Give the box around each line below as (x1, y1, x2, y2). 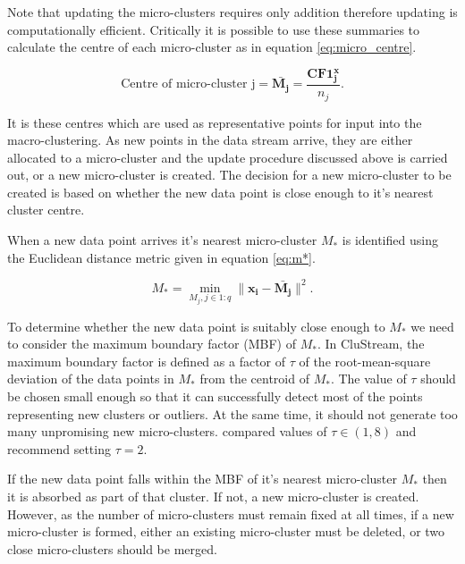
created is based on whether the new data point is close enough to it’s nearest (7, 182, 434, 201)
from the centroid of (199, 369, 309, 388)
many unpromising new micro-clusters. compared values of (7, 422, 327, 441)
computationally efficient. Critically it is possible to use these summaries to (7, 20, 420, 38)
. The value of (330, 369, 407, 388)
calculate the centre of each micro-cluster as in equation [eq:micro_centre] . (7, 38, 417, 56)
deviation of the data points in (7, 369, 174, 388)
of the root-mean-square (299, 351, 431, 370)
